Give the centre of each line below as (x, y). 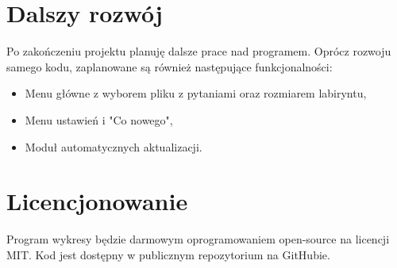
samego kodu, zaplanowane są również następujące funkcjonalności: (170, 66)
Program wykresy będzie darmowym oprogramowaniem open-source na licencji (198, 239)
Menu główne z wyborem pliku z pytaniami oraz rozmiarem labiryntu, (196, 93)
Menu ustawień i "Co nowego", (99, 119)
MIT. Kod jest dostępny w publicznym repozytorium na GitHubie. (168, 254)
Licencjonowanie (97, 201)
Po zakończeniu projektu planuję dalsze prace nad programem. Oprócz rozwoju (199, 51)
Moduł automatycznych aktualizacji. (114, 146)
